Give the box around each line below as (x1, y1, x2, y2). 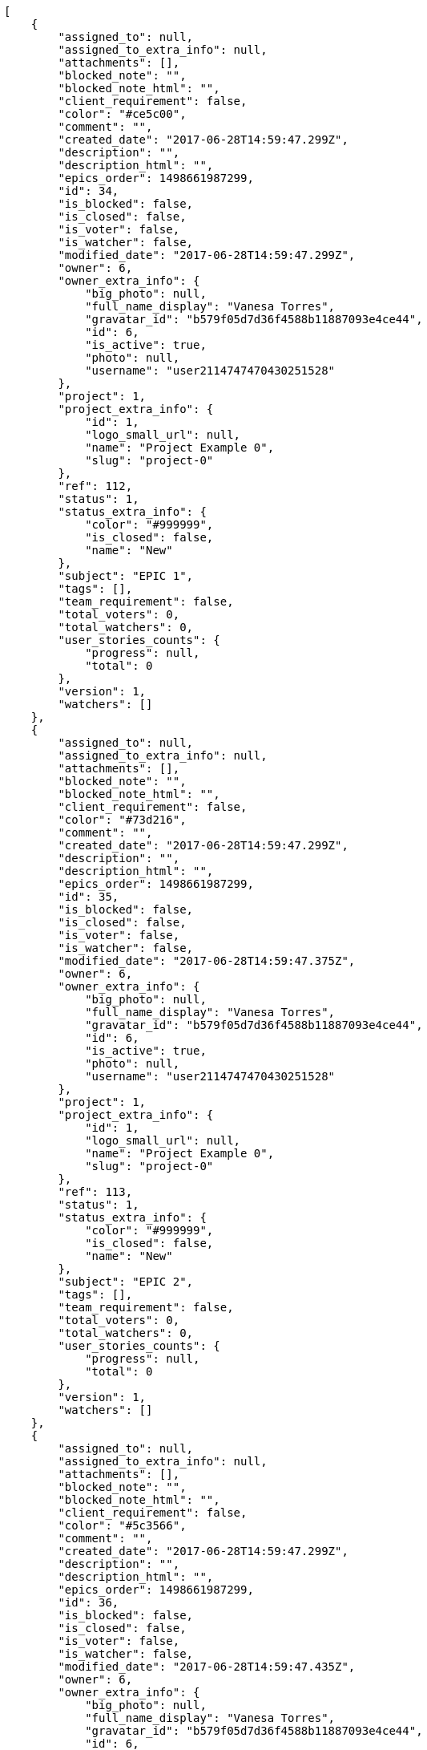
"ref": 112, (58, 480, 133, 492)
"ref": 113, (58, 1185, 133, 1198)
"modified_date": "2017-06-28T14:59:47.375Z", (58, 954, 356, 967)
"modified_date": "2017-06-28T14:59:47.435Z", (58, 1660, 356, 1673)
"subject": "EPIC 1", (58, 569, 194, 582)
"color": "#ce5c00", (58, 107, 187, 120)
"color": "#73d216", (58, 813, 187, 826)
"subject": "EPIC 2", (58, 1275, 194, 1288)
